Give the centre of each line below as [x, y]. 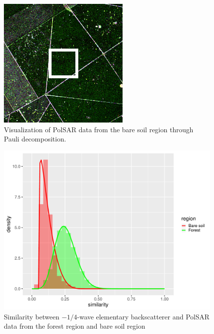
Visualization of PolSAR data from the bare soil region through [99, 129]
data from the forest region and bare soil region [75, 326]
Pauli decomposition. [35, 139]
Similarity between [32, 316]
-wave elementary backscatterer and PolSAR [143, 316]
